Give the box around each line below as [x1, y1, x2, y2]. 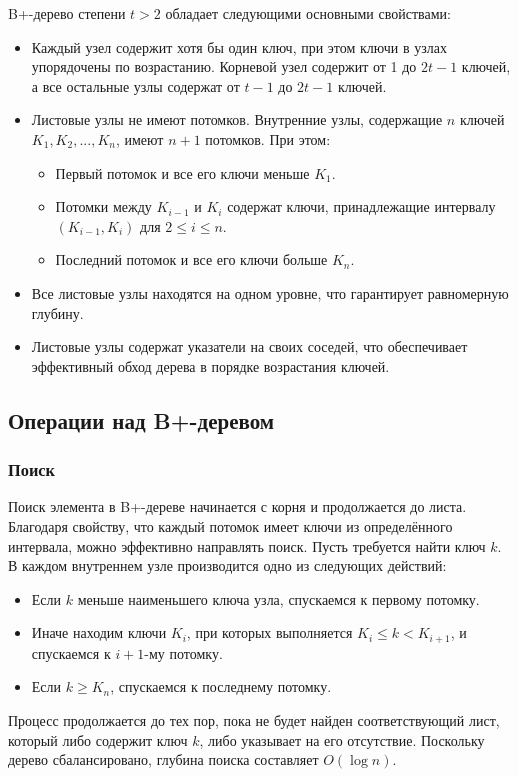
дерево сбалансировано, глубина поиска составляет [8, 749, 319, 770]
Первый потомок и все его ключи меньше [55, 162, 310, 183]
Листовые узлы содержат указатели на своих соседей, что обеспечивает [31, 336, 468, 357]
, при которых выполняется [186, 622, 353, 643]
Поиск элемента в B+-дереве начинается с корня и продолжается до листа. [8, 496, 467, 517]
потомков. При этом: [205, 128, 331, 149]
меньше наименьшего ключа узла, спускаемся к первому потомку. [77, 588, 480, 609]
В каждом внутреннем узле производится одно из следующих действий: [8, 555, 447, 576]
